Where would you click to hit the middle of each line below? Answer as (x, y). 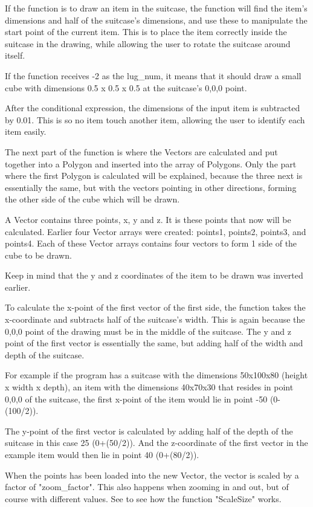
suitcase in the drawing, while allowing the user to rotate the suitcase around (148, 43)
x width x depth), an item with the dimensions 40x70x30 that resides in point (149, 387)
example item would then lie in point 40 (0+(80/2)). (102, 454)
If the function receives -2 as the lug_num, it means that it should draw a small (153, 75)
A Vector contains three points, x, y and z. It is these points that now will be (148, 219)
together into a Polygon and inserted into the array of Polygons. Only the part (151, 163)
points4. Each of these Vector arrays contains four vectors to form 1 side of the (151, 243)
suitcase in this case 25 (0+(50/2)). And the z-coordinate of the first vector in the (156, 443)
